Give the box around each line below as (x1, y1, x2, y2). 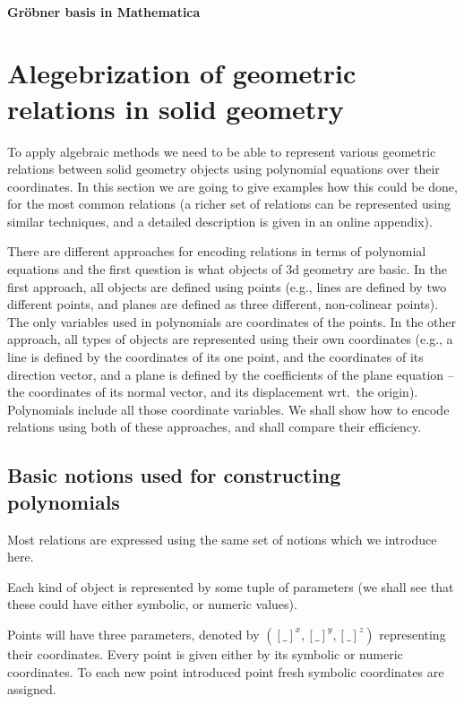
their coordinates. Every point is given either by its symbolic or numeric (7, 644, 403, 663)
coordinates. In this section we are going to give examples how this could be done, (7, 176, 458, 195)
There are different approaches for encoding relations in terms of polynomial (7, 242, 426, 261)
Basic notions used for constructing (7, 461, 341, 489)
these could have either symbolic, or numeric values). (7, 595, 297, 614)
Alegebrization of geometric (7, 55, 357, 91)
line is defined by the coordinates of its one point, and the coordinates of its (7, 348, 424, 366)
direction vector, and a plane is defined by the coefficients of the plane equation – (7, 365, 454, 383)
